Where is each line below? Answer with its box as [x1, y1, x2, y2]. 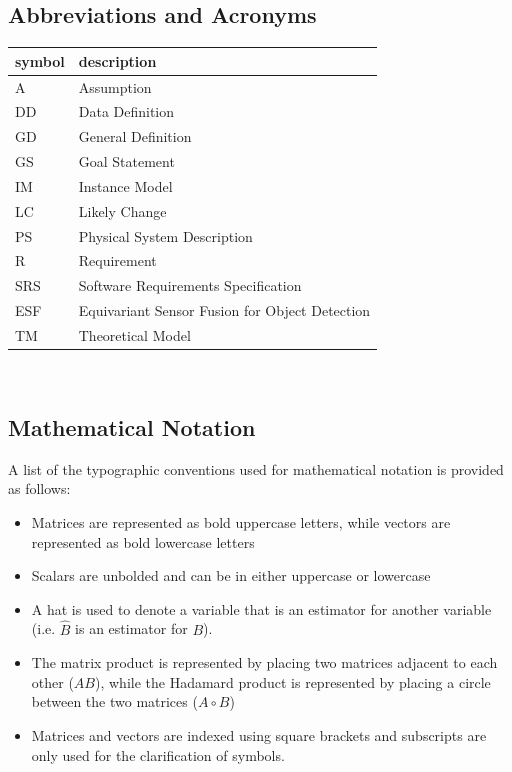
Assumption [78, 76, 152, 97]
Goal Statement [78, 151, 175, 172]
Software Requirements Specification [78, 275, 302, 296]
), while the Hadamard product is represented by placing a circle [94, 671, 491, 692]
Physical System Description [78, 225, 253, 246]
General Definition [78, 126, 192, 147]
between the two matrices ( [31, 691, 198, 712]
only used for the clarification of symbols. [31, 744, 285, 765]
